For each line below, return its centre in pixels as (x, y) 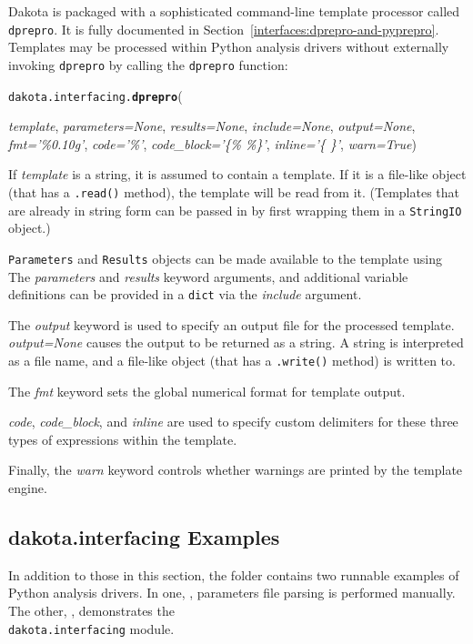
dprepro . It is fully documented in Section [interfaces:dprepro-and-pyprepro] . (224, 29)
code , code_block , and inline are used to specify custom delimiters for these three (233, 422)
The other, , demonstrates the (91, 610)
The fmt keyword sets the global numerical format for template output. (207, 391)
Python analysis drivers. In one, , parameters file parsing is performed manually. (232, 593)
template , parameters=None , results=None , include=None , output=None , (212, 126)
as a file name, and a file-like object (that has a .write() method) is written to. (232, 360)
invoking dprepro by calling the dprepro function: (148, 64)
